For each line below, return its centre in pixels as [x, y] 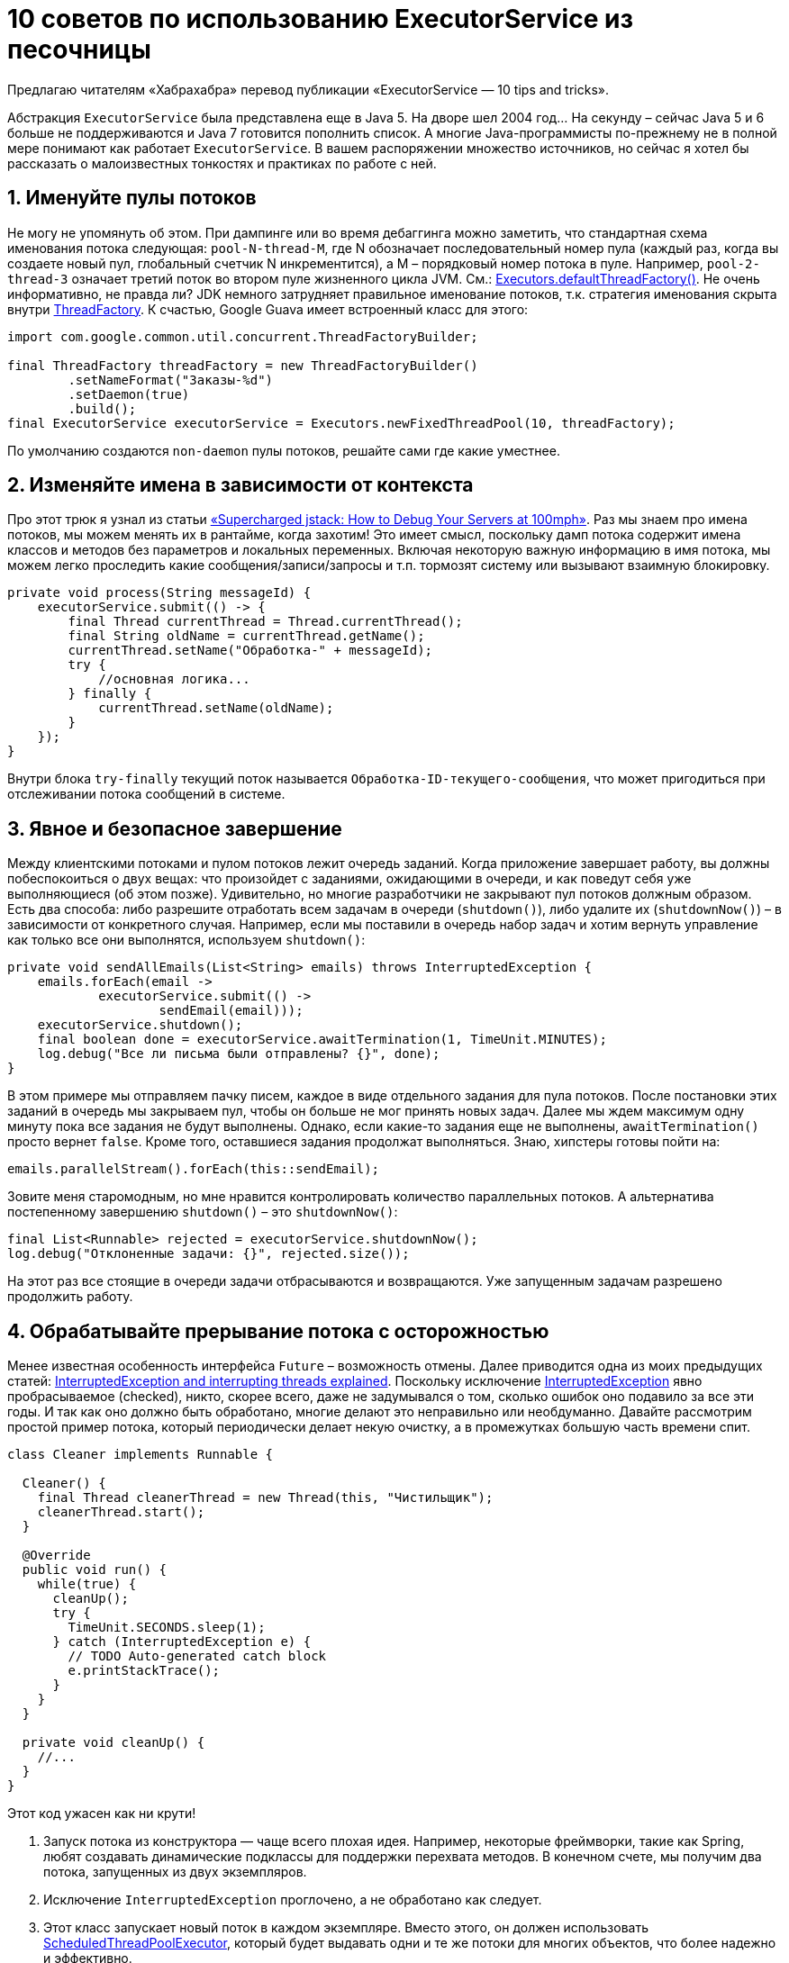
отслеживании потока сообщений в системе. [146, 794]
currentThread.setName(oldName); [216, 708]
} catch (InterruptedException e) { [182, 1642]
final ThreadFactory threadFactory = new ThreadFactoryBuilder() [243, 365]
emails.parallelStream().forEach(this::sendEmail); [194, 1169]
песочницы [79, 50]
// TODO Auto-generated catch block [197, 1656]
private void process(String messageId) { [159, 593]
